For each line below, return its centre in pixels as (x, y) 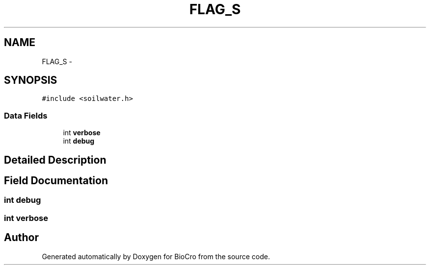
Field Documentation (56, 181)
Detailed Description (55, 160)
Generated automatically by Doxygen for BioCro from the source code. (156, 256)
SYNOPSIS (31, 80)
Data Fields (26, 115)
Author (21, 238)
